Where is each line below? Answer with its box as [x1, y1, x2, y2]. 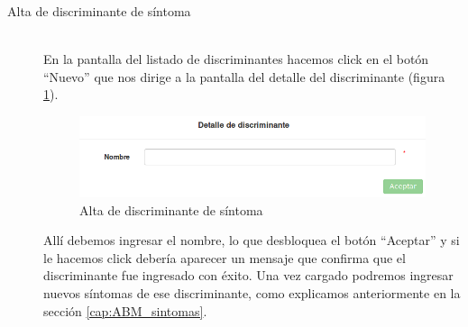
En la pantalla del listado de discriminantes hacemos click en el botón [43, 50, 429, 68]
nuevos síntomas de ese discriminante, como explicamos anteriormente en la [43, 283, 461, 302]
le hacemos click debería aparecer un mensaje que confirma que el [43, 248, 406, 267]
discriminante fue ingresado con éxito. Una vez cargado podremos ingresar [43, 266, 454, 285]
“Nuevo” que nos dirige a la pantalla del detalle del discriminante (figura [43, 67, 445, 86]
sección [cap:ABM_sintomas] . [43, 301, 207, 320]
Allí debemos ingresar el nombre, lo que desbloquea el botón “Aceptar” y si [43, 231, 460, 250]
